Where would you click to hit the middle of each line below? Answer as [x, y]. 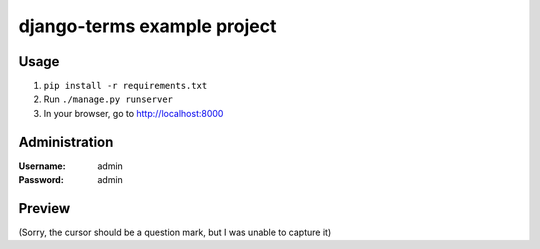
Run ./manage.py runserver [108, 99]
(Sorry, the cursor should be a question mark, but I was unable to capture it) [175, 232]
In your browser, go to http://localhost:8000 [133, 113]
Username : [42, 166]
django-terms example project [147, 26]
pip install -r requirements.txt [125, 86]
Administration [66, 141]
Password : [41, 180]
